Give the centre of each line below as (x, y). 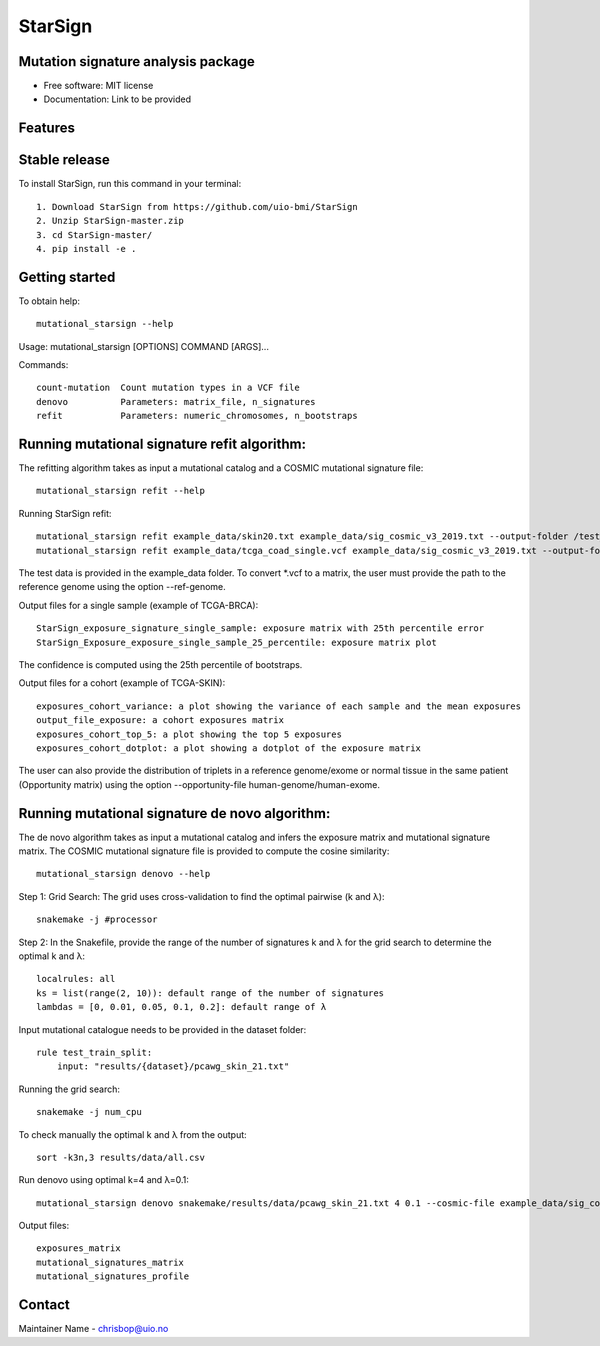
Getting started (67, 276)
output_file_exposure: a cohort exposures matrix (160, 720)
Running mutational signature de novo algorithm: (174, 813)
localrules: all (76, 979)
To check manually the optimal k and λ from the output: (132, 1134)
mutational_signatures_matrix (110, 1262)
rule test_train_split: (94, 1052)
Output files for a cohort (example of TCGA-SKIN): (122, 683)
